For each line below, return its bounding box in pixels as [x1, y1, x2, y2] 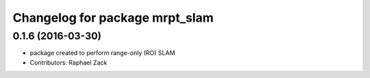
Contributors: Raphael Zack [29, 58, 108, 66]
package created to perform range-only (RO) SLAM [29, 49, 175, 57]
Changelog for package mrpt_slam [12, 10, 214, 25]
